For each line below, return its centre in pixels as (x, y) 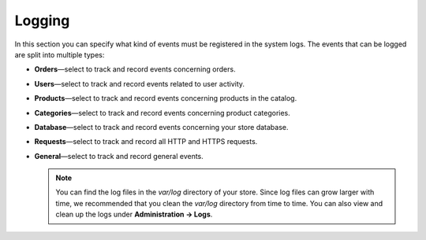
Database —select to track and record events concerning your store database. (161, 127)
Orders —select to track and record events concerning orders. (135, 69)
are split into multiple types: (60, 54)
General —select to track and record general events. (119, 156)
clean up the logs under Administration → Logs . (134, 214)
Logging (42, 20)
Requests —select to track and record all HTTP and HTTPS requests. (146, 142)
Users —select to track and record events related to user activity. (139, 83)
